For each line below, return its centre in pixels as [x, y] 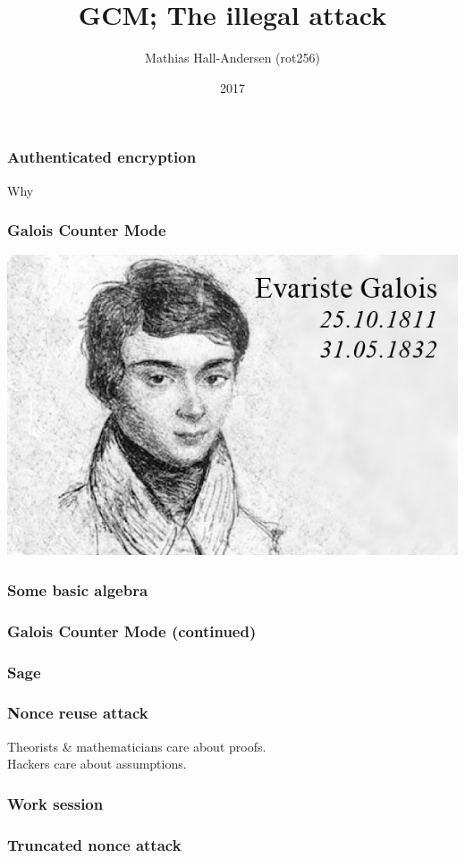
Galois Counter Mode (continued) [132, 631]
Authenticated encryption [102, 157]
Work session [55, 803]
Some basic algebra [78, 589]
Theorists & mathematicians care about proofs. [137, 746]
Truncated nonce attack [94, 844]
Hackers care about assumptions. [97, 764]
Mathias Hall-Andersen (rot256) [232, 58]
